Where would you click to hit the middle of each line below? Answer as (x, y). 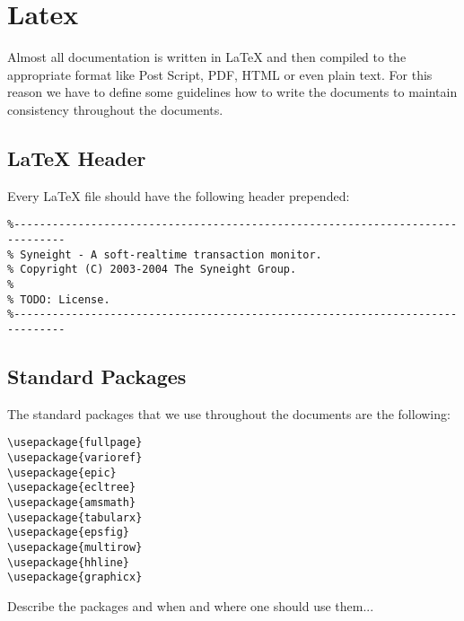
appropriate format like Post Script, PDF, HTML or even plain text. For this (220, 74)
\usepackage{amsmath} (72, 502)
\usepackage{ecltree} (72, 488)
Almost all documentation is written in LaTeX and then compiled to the (207, 57)
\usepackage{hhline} (69, 562)
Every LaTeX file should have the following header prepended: (179, 195)
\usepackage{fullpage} (75, 443)
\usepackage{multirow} (75, 547)
